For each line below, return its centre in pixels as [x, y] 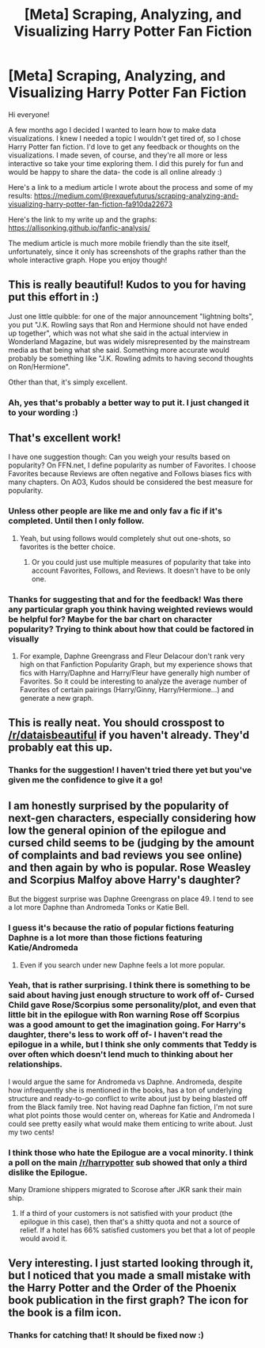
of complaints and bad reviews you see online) [125, 855]
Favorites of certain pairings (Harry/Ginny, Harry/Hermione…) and [127, 690]
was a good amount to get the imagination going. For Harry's [127, 1024]
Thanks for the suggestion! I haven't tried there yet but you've [130, 771]
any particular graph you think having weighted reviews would [131, 609]
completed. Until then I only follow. [76, 521]
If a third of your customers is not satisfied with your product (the [126, 1214]
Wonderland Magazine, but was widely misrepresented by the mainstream [129, 341]
